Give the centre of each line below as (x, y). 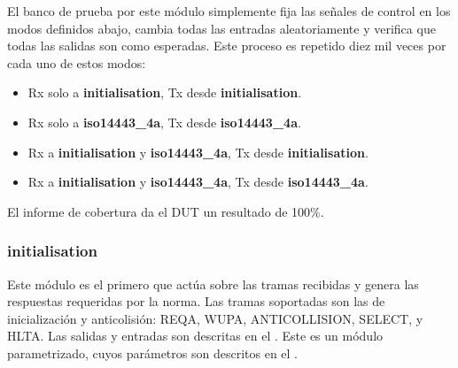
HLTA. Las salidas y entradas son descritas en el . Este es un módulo (195, 336)
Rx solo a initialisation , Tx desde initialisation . (165, 92)
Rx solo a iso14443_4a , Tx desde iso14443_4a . (164, 122)
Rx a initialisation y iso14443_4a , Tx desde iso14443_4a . (198, 182)
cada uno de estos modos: (77, 62)
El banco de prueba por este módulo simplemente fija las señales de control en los (229, 11)
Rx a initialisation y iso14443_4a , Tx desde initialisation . (198, 152)
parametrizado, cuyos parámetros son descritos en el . (152, 353)
